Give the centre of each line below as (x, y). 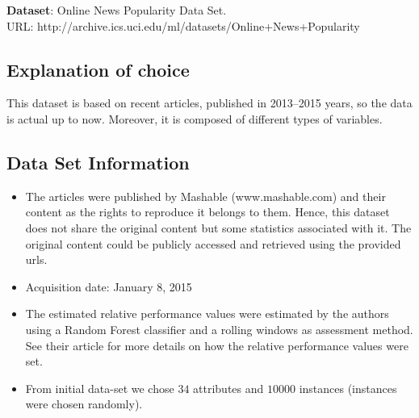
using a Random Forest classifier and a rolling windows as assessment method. (219, 329)
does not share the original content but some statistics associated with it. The (218, 227)
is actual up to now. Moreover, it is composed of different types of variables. (195, 118)
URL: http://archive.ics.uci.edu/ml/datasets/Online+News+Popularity (183, 25)
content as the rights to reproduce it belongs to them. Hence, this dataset (207, 212)
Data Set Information (98, 162)
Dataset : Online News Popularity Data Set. (117, 10)
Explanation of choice (98, 69)
